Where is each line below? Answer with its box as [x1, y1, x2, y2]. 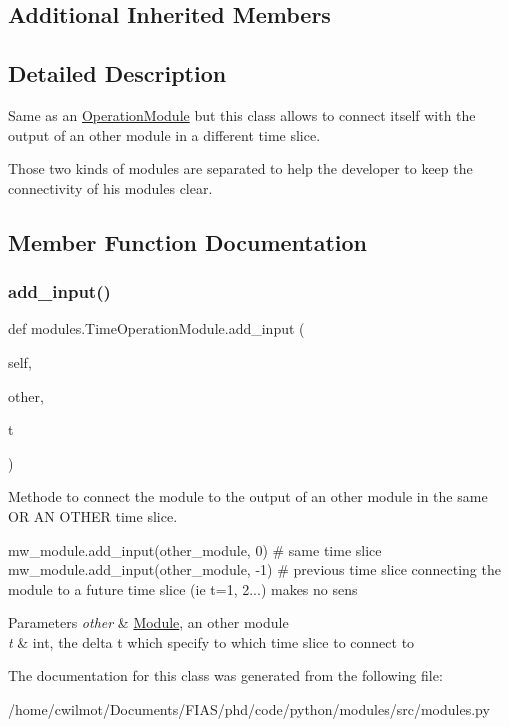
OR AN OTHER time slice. [8, 505, 178, 526]
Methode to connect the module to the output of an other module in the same [8, 486, 488, 507]
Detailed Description [8, 58, 227, 89]
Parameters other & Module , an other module [8, 612, 289, 633]
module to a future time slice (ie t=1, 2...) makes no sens [8, 578, 358, 599]
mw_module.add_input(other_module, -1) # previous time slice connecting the [8, 559, 501, 580]
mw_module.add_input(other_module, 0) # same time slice [8, 539, 382, 560]
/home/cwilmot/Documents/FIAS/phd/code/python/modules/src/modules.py [8, 699, 490, 720]
